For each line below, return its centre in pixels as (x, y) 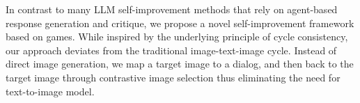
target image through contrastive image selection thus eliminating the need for (173, 77)
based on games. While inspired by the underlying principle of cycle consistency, (177, 37)
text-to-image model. (50, 91)
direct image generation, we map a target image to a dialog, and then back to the (180, 64)
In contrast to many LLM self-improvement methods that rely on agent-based (172, 9)
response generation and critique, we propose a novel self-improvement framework (180, 23)
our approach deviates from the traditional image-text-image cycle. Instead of (171, 50)
